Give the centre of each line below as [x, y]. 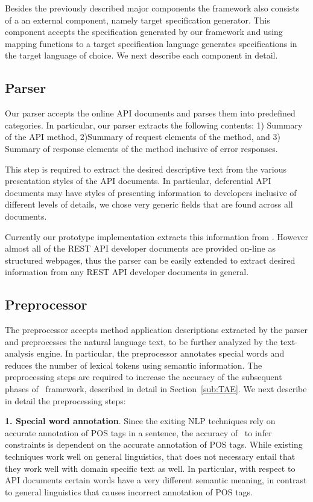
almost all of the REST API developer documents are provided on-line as [140, 248]
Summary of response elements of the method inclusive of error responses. [141, 148]
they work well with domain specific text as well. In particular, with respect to [150, 468]
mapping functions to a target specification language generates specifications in [151, 43]
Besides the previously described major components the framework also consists [152, 8]
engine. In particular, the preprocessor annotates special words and [160, 353]
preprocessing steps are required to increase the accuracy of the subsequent [144, 377]
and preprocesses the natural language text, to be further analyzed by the [141, 341]
